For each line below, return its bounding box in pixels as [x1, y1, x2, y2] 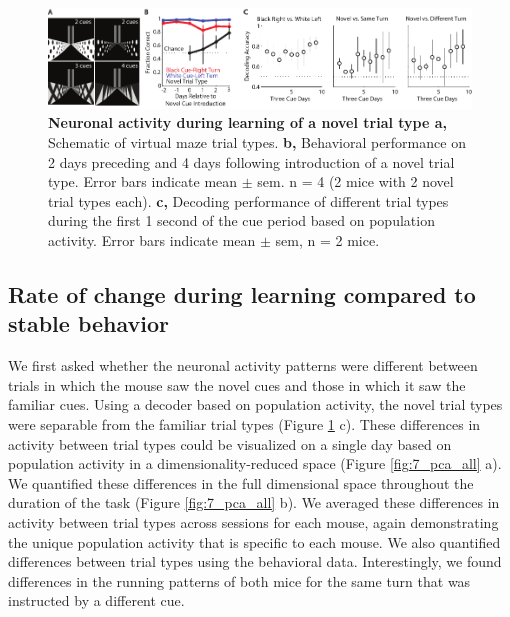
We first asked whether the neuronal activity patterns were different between [8, 355, 478, 376]
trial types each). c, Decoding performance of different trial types [48, 190, 449, 211]
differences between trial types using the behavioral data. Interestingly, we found [8, 551, 502, 572]
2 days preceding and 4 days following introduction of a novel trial [48, 151, 455, 172]
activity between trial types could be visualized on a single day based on [8, 433, 452, 454]
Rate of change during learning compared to [8, 279, 476, 310]
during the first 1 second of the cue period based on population [48, 210, 435, 231]
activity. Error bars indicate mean [48, 230, 256, 251]
